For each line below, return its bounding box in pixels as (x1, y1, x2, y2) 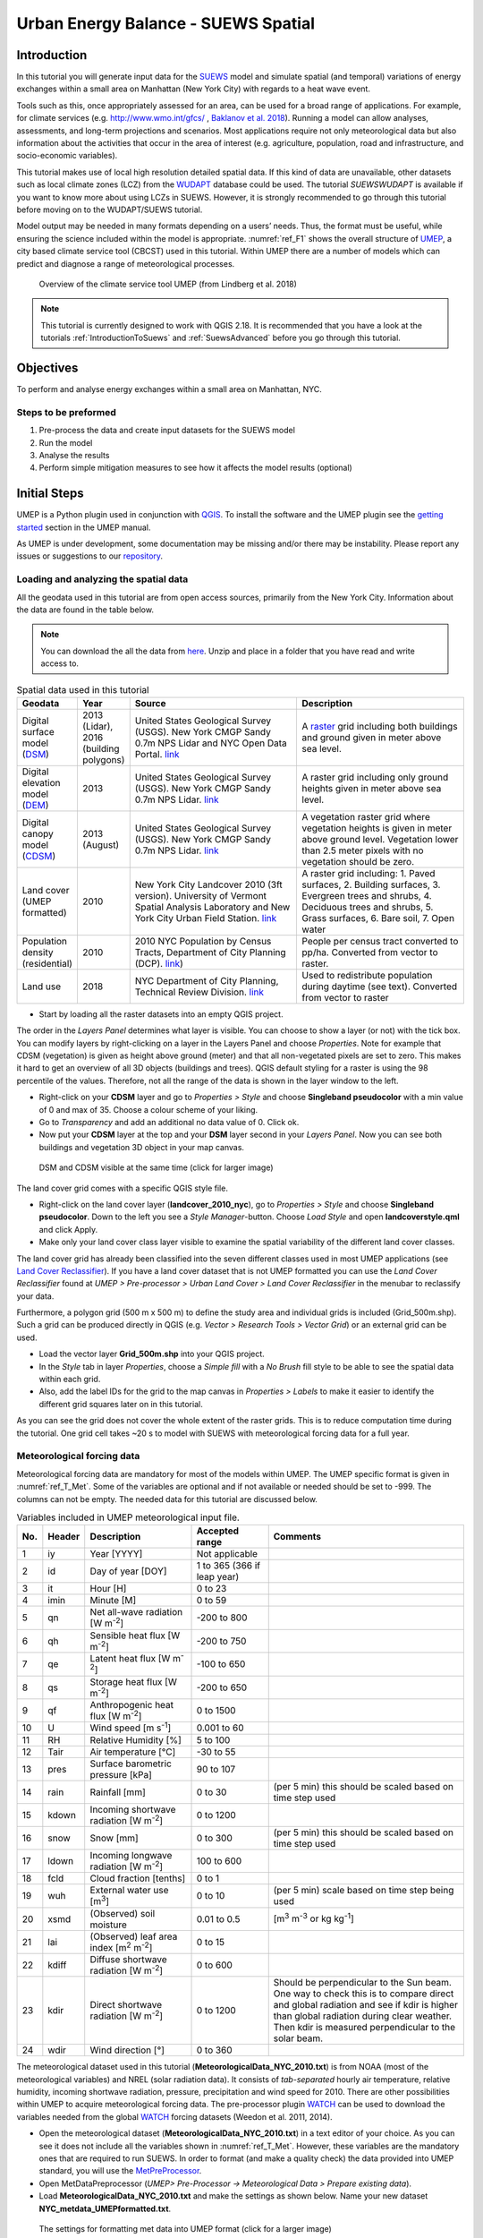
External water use (89, 1884, 169, 1897)
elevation (21, 776, 62, 789)
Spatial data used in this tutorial (16, 683, 149, 696)
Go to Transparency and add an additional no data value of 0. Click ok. (38, 1116, 300, 1127)
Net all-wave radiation (89, 1606, 183, 1619)
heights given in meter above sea (301, 782, 442, 794)
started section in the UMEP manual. (16, 522, 151, 533)
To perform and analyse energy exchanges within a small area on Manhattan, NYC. (16, 384, 322, 394)
